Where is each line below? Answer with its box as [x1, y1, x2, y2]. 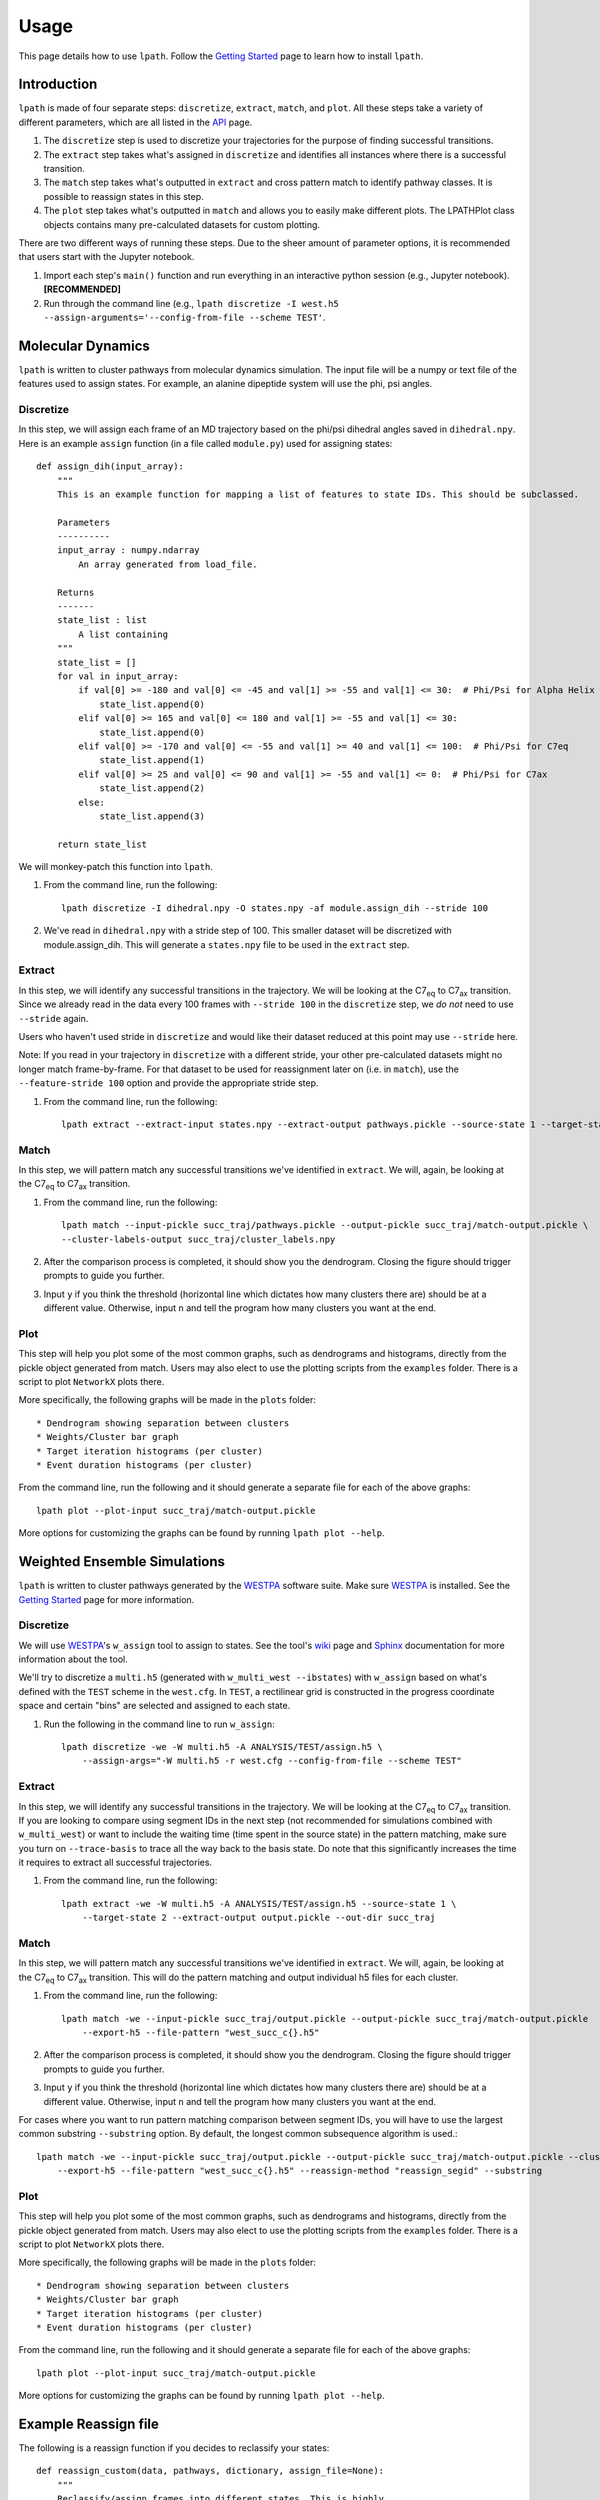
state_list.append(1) [99, 755, 205, 766]
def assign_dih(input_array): [36, 461, 185, 472]
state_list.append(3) [99, 810, 205, 822]
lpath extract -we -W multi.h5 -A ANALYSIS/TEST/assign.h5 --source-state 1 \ [61, 1898, 457, 1909]
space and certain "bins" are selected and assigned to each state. [18, 1700, 291, 1712]
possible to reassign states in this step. [43, 190, 204, 202]
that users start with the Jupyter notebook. [18, 251, 195, 263]
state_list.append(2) [99, 783, 205, 794]
